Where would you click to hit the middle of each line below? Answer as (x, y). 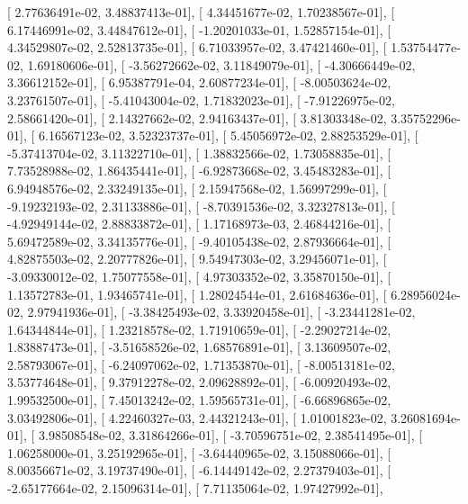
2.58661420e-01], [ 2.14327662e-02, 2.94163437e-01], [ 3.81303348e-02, (197, 117)
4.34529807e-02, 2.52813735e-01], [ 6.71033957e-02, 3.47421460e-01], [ (197, 47)
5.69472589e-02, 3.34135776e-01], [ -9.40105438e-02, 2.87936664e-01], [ (199, 241)
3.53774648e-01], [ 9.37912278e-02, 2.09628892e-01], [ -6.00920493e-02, (199, 382)
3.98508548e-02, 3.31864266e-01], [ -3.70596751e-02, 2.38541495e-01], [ (230, 435)
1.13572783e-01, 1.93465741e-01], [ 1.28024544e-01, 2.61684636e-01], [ (197, 294)
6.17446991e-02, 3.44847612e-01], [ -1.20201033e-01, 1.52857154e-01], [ (199, 29)
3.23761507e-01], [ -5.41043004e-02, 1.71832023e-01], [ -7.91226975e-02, (201, 99)
